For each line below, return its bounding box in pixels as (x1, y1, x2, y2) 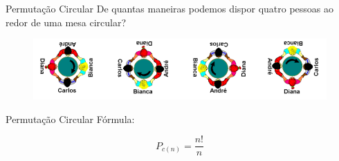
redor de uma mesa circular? (6, 15, 127, 29)
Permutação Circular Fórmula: (6, 111, 135, 126)
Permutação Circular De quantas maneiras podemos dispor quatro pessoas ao (6, 1, 334, 15)
